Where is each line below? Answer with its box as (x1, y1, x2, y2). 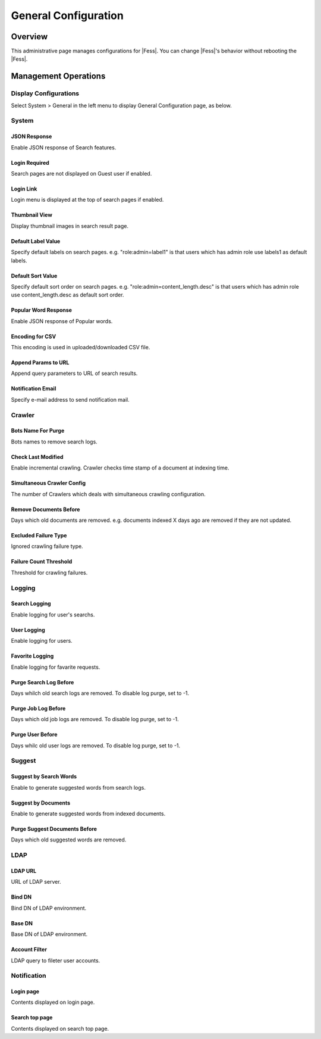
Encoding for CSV (11, 333, 56, 340)
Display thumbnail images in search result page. (11, 222, 129, 229)
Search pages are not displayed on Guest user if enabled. (11, 170, 152, 177)
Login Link (11, 185, 37, 192)
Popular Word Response (11, 306, 73, 314)
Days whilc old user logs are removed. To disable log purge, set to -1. (11, 741, 181, 749)
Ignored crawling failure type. (11, 543, 83, 550)
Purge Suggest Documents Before (11, 825, 97, 833)
